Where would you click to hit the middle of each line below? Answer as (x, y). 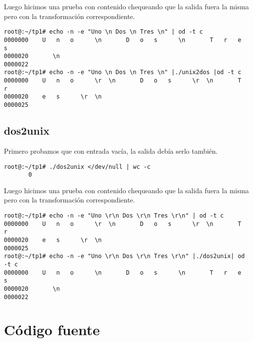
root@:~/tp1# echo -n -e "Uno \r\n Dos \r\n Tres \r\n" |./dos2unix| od (124, 256)
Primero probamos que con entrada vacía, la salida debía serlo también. (111, 151)
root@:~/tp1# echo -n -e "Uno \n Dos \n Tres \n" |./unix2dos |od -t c (123, 72)
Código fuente (52, 330)
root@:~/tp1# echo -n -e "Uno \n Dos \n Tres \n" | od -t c (104, 32)
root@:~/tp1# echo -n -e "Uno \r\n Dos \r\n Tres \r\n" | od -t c (114, 216)
